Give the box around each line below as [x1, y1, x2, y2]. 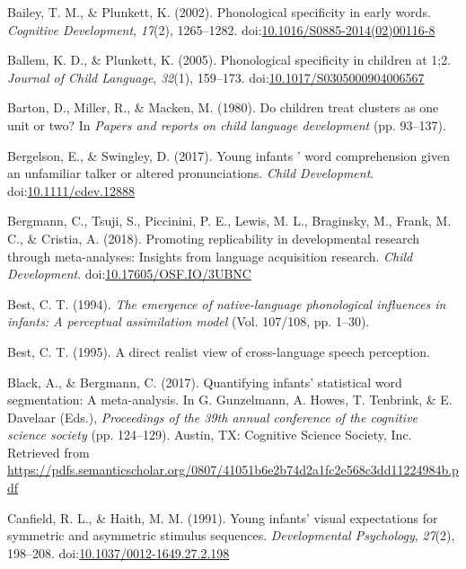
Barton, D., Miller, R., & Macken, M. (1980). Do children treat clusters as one [7, 98, 439, 117]
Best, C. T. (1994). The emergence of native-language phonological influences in [7, 294, 446, 313]
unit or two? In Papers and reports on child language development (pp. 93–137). [7, 115, 446, 134]
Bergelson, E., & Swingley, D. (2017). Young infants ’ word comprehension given [7, 146, 450, 164]
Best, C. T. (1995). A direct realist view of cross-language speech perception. [7, 342, 430, 360]
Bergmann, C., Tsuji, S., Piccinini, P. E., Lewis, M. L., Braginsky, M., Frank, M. [7, 211, 452, 230]
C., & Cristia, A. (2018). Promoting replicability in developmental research [7, 228, 420, 247]
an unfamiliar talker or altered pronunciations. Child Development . [7, 164, 374, 182]
